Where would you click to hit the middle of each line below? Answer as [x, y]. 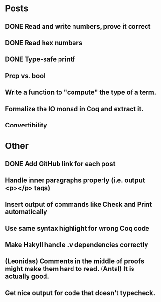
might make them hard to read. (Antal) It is [70, 269]
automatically [26, 212]
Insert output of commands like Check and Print [79, 204]
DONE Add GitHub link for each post [60, 164]
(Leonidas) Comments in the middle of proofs [75, 262]
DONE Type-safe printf [40, 59]
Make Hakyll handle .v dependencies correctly [77, 245]
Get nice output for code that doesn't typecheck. [80, 293]
